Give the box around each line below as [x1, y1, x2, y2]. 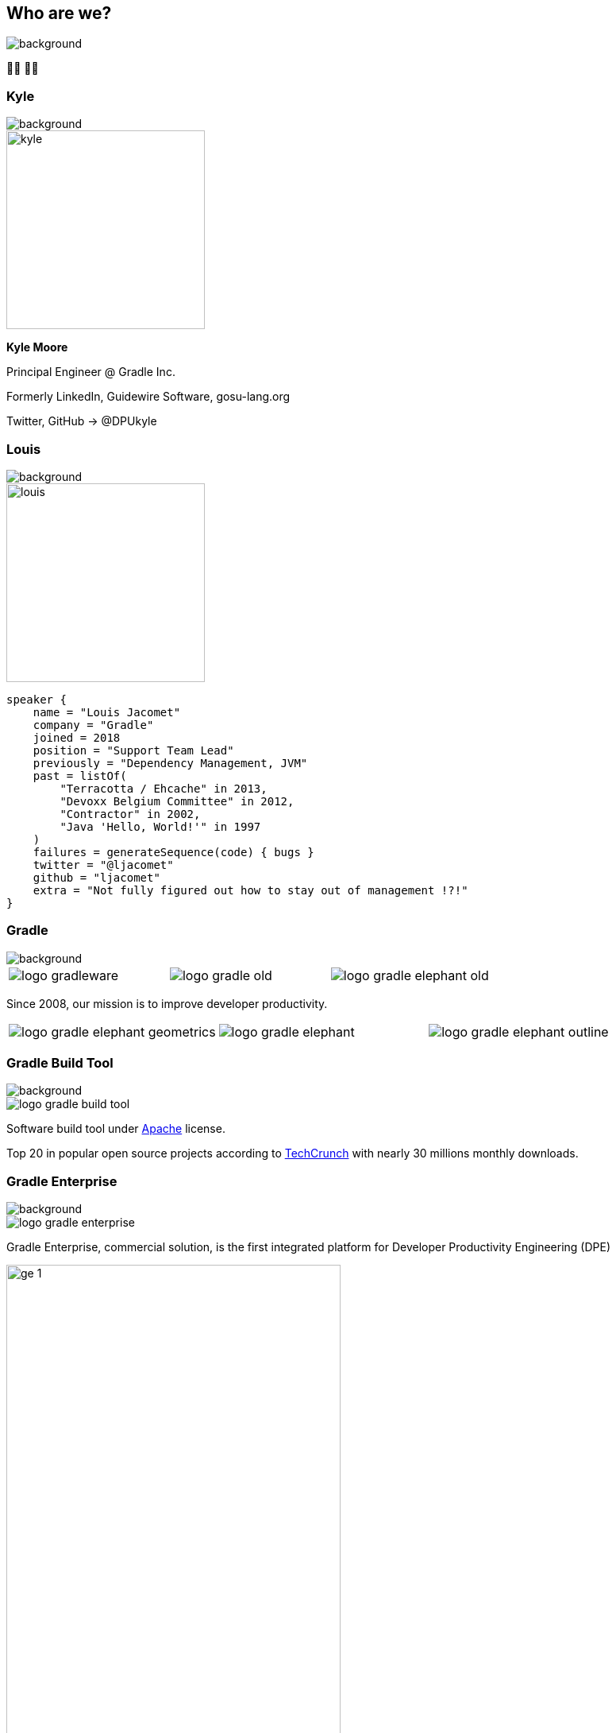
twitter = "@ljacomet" [33, 858, 174, 871]
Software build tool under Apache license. [6, 1122, 225, 1136]
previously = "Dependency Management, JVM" [33, 756, 308, 770]
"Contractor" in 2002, [60, 807, 201, 820]
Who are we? [6, 3, 112, 23]
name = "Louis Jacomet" [33, 705, 181, 719]
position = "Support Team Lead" [33, 743, 234, 757]
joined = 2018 [33, 731, 121, 744]
